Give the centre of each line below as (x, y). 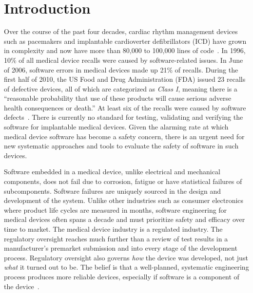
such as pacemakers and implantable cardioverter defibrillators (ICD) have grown (125, 41)
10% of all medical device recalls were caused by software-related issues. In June (124, 60)
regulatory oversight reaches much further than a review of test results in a (116, 238)
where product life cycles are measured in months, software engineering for (116, 210)
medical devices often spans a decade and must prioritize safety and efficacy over (125, 219)
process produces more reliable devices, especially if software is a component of (122, 276)
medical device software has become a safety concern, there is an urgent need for (124, 136)
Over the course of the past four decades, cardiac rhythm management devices (121, 31)
